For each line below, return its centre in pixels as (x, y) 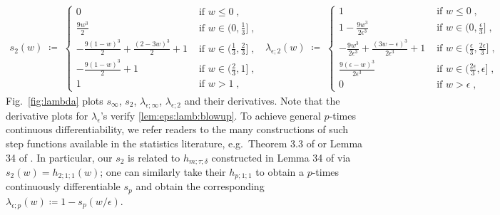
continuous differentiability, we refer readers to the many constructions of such (177, 129)
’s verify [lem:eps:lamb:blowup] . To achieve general (210, 115)
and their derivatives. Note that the (262, 100)
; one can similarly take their (163, 171)
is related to (154, 157)
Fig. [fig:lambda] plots (55, 100)
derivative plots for (47, 115)
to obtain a (280, 171)
